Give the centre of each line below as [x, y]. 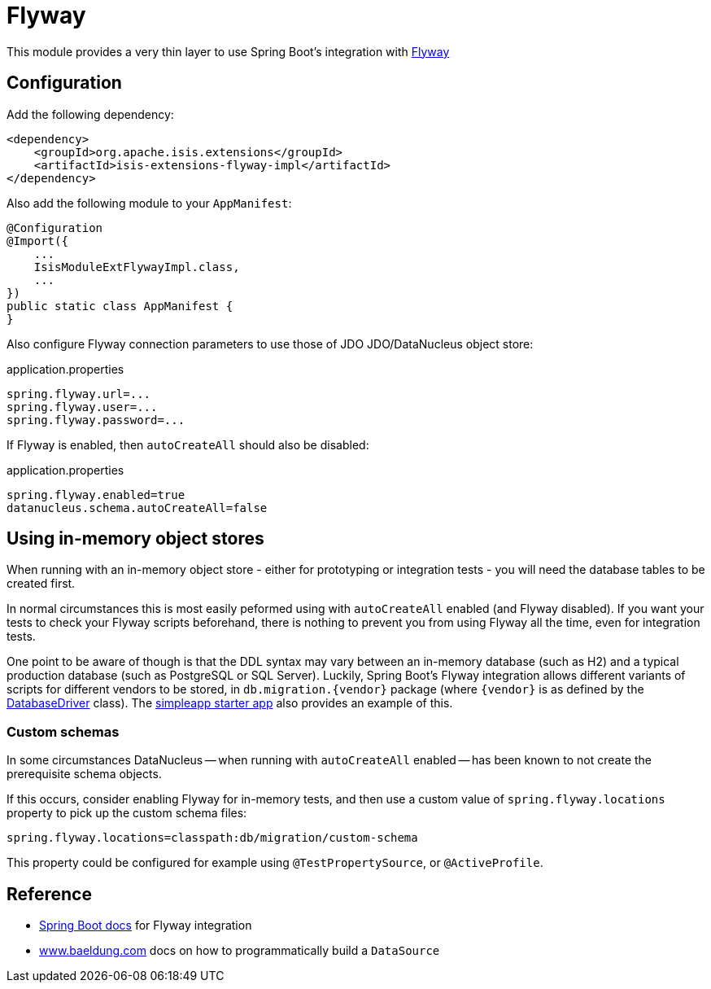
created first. [41, 584]
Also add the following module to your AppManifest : [149, 203]
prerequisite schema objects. [84, 774]
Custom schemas [63, 731]
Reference [49, 894]
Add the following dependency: [90, 114]
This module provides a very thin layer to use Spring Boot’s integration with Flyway [228, 51]
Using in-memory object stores [135, 539]
